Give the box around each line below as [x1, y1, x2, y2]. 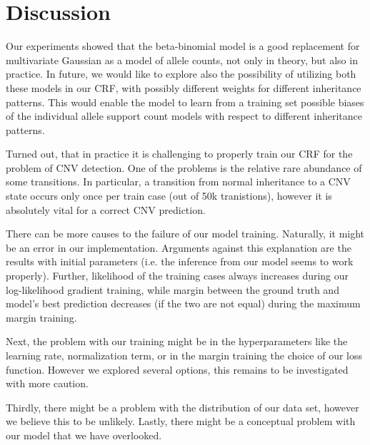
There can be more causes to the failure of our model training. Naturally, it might [6, 226, 365, 241]
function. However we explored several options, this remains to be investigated [6, 362, 349, 377]
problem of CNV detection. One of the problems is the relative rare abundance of [6, 160, 362, 175]
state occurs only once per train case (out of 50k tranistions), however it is [6, 188, 332, 203]
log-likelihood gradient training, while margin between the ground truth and [6, 282, 339, 297]
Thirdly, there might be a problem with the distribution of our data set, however [6, 399, 359, 414]
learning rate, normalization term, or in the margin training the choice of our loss [6, 348, 363, 362]
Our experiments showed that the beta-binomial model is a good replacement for [6, 39, 360, 53]
